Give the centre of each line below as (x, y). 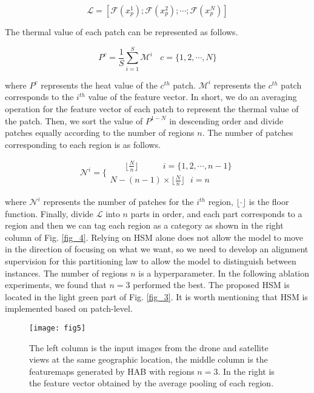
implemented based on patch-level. (69, 308)
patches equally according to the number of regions (100, 133)
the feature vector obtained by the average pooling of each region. (152, 383)
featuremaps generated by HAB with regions (112, 371)
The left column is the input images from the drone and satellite (149, 347)
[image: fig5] (58, 328)
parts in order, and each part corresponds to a (216, 213)
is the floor (269, 202)
